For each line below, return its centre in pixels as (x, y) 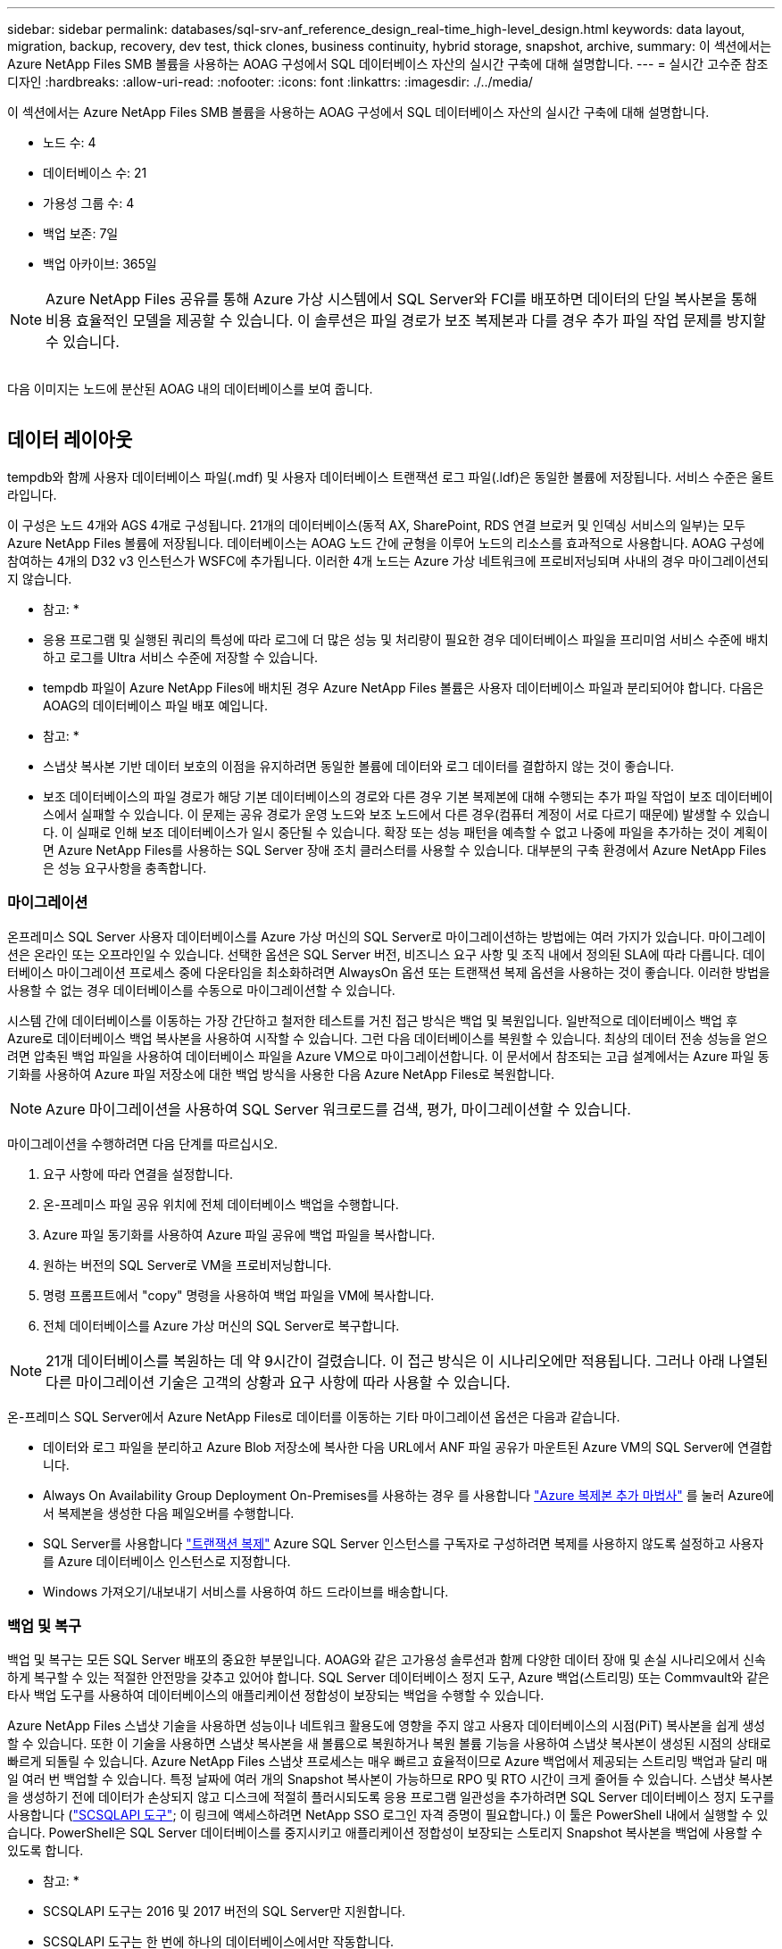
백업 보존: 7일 (81, 233)
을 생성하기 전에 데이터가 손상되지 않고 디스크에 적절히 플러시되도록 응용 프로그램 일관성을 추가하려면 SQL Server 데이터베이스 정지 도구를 (391, 1797)
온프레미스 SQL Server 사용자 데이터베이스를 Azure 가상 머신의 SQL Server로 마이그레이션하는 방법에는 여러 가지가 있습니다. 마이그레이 (387, 936)
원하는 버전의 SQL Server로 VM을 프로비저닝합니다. (187, 1265)
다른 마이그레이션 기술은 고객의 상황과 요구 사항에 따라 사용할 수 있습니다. (278, 1382)
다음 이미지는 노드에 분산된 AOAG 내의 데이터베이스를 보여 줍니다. (190, 389)
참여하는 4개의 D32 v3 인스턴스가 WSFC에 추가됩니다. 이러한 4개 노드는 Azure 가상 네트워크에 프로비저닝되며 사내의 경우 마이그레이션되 (388, 560)
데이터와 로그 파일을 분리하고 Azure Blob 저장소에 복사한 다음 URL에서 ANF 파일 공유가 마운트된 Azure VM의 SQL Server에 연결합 (408, 1447)
